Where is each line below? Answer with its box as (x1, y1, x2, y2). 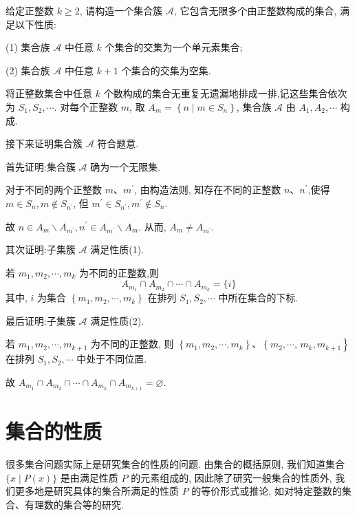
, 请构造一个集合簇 (79, 3, 163, 17)
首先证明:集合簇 (6, 159, 76, 173)
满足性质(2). (90, 313, 144, 327)
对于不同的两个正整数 (6, 182, 102, 197)
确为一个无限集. (90, 159, 161, 173)
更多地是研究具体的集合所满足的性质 (14, 484, 179, 498)
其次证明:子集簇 (6, 242, 76, 257)
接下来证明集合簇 (6, 136, 83, 151)
